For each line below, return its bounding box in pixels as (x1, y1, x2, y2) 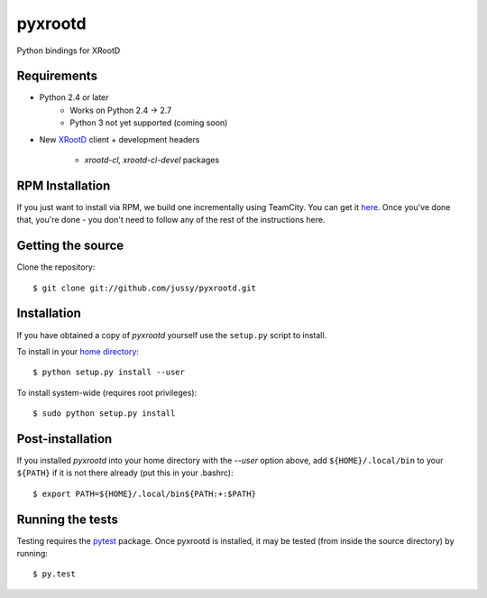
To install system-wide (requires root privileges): (16, 387, 198, 398)
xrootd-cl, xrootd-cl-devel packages (84, 154, 220, 166)
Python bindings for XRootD (16, 45, 121, 56)
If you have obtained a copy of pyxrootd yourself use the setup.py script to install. (16, 329, 327, 340)
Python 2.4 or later (39, 92, 109, 103)
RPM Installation (16, 178, 111, 193)
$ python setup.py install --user (32, 367, 185, 378)
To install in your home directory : (16, 345, 140, 356)
